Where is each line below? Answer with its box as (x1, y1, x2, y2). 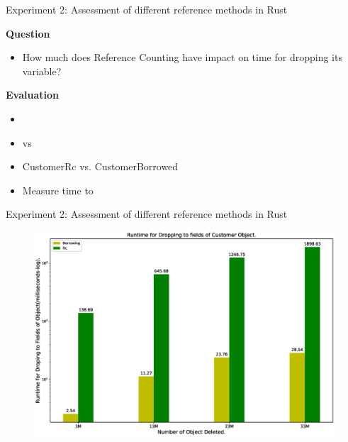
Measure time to (22, 182, 94, 197)
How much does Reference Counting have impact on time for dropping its (22, 50, 342, 65)
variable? (22, 63, 62, 78)
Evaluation (6, 87, 59, 102)
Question (6, 26, 50, 40)
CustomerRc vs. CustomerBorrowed (22, 159, 179, 174)
